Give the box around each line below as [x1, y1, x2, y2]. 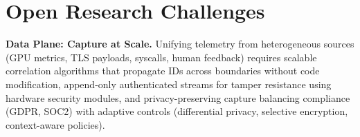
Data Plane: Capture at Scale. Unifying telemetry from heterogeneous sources [6, 36, 354, 51]
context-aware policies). [6, 117, 105, 131]
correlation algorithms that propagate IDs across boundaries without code [6, 63, 320, 78]
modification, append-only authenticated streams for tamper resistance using [6, 76, 332, 91]
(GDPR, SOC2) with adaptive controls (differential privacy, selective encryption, [6, 104, 348, 118]
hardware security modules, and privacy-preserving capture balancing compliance [6, 90, 350, 105]
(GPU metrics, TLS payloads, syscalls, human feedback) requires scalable [6, 50, 317, 64]
